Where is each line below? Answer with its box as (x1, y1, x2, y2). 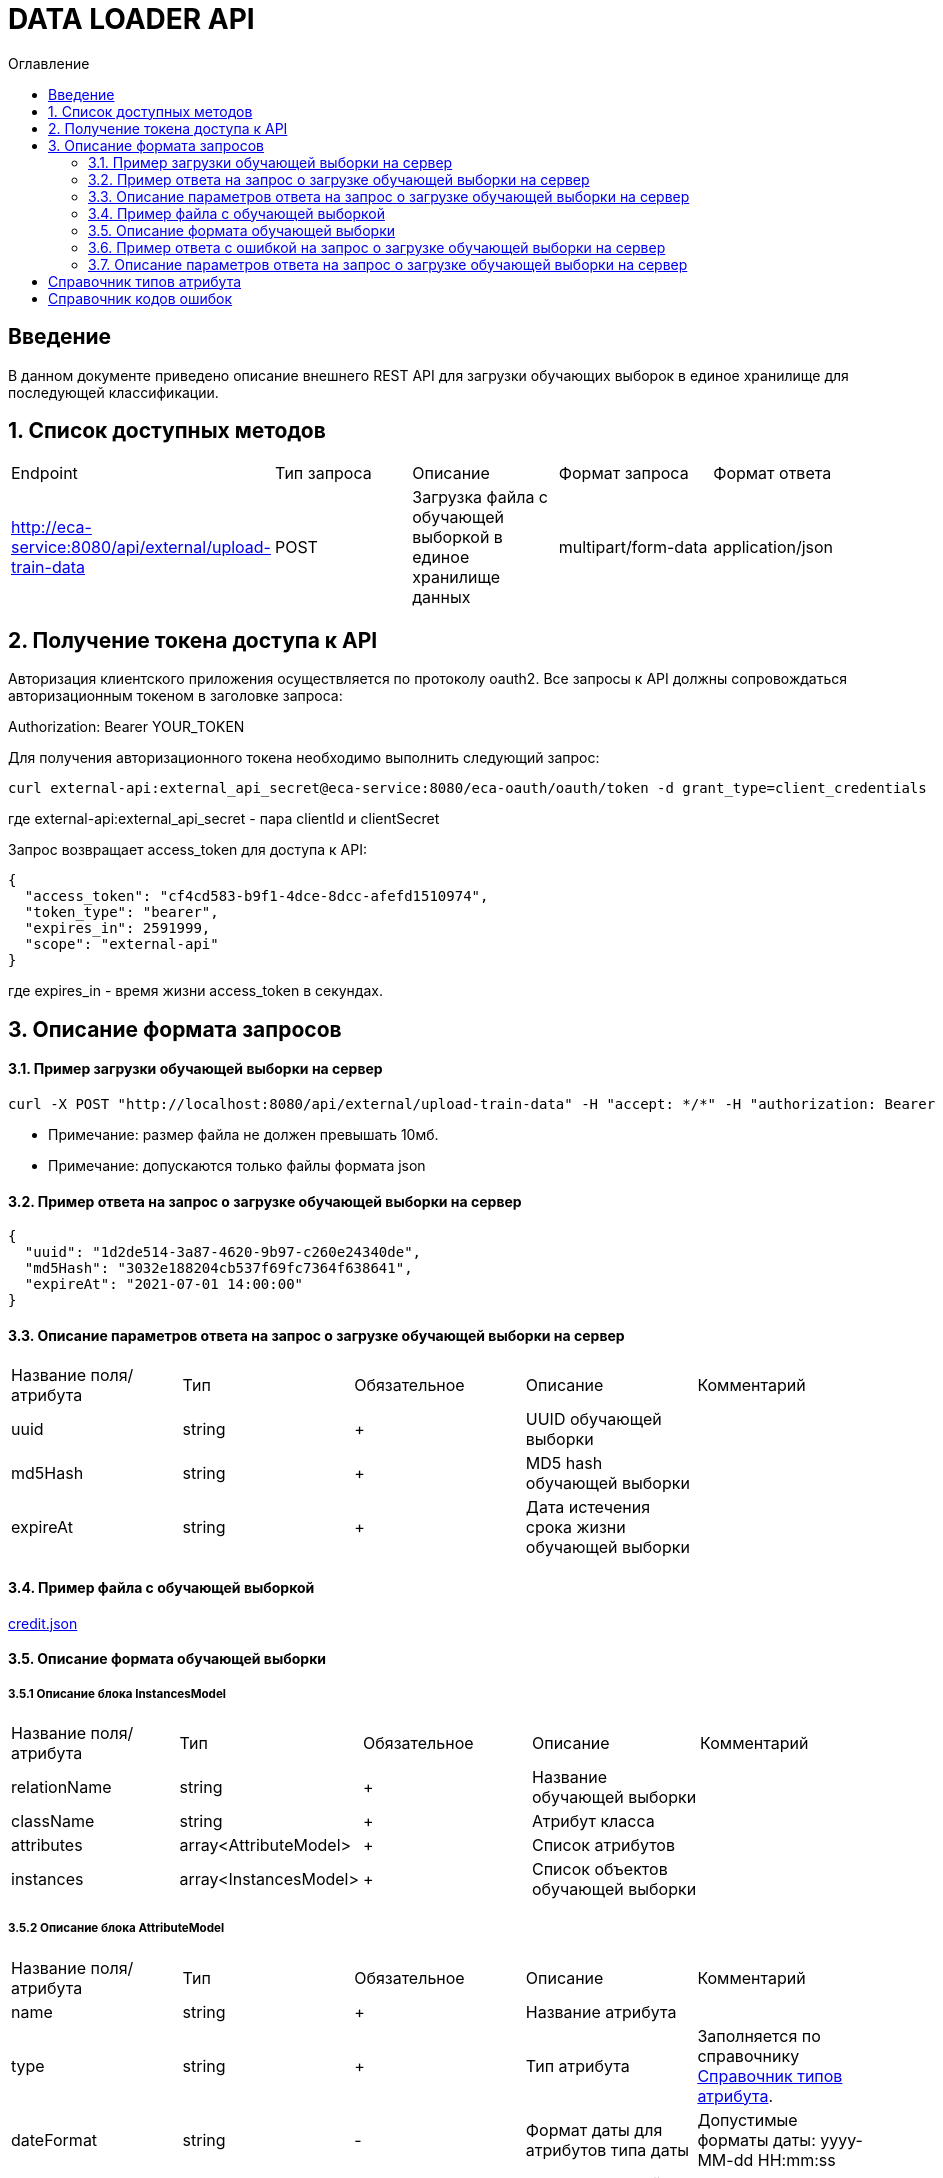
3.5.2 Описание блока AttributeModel (8, 1921, 225, 1936)
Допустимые (697, 2109, 798, 2130)
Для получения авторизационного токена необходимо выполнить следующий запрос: (8, 749, 600, 767)
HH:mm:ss (757, 2149, 836, 2170)
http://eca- (11, 517, 92, 538)
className (11, 1810, 95, 1831)
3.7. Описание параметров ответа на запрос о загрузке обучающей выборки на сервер (88, 255, 688, 273)
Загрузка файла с (412, 487, 549, 508)
